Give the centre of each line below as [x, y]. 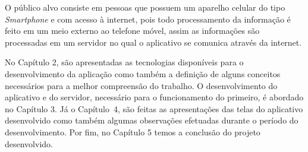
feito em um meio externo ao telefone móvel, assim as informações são [132, 31]
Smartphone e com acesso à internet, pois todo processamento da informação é [148, 19]
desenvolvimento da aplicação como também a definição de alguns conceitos [143, 73]
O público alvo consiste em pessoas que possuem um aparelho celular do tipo [145, 7]
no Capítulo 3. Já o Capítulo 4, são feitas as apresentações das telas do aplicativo [154, 108]
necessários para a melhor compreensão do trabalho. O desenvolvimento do [141, 85]
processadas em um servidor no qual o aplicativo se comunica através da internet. [153, 42]
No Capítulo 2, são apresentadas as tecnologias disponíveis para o [124, 62]
